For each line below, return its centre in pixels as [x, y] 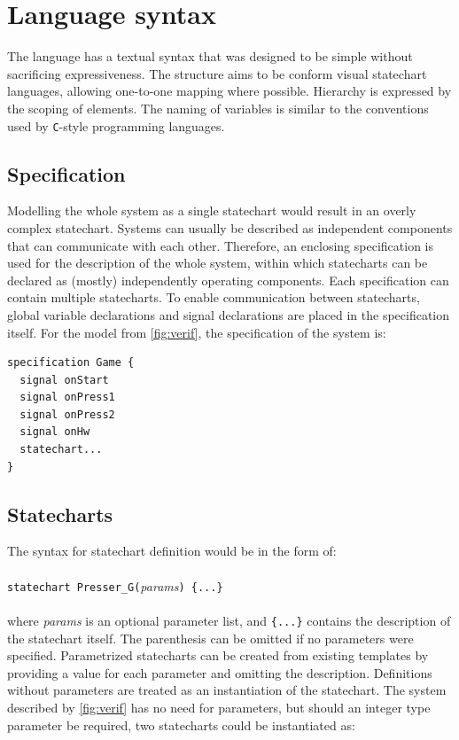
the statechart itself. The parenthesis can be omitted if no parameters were [210, 638]
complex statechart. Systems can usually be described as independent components [230, 227]
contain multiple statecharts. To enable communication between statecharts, [214, 297]
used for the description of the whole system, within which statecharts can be [218, 263]
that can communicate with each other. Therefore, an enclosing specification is [220, 245]
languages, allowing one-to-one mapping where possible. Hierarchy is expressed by [229, 91]
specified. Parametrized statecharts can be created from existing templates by [218, 655]
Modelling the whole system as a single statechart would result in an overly [212, 210]
